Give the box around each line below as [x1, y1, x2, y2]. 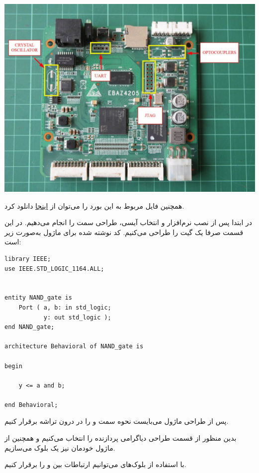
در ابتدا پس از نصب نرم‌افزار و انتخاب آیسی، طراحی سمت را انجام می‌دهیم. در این [4, 217, 253, 228]
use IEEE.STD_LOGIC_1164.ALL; [4, 265, 104, 272]
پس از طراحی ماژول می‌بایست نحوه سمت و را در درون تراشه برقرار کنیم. [4, 416, 229, 426]
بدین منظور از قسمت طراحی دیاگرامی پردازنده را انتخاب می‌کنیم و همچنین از [4, 433, 237, 443]
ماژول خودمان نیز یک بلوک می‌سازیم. [4, 442, 115, 453]
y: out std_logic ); [43, 314, 111, 321]
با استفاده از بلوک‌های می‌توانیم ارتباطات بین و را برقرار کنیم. [4, 459, 186, 470]
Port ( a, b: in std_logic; [18, 304, 111, 311]
